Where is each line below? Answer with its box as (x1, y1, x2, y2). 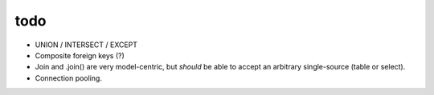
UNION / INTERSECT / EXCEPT (35, 40, 138, 49)
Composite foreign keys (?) (35, 50, 125, 60)
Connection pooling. (35, 73, 102, 83)
